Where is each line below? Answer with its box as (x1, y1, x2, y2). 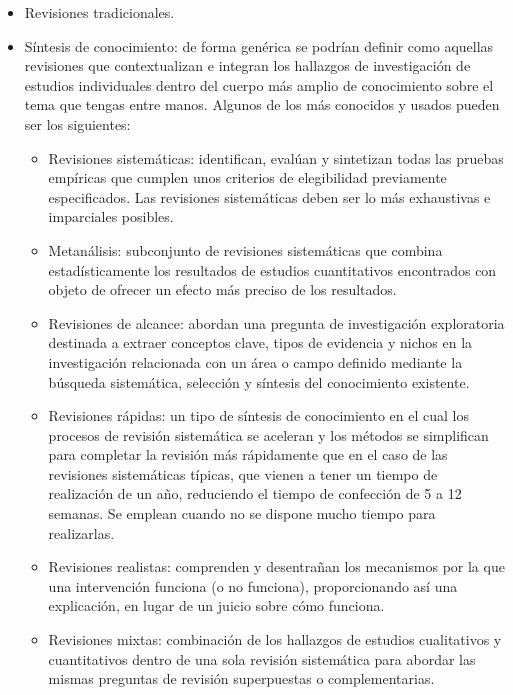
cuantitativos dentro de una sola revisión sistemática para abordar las (48, 648, 476, 669)
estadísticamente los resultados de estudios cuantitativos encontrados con (48, 259, 497, 280)
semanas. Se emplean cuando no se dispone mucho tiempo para (48, 503, 436, 524)
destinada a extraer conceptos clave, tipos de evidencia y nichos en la (48, 332, 473, 353)
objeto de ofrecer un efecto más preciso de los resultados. (48, 279, 397, 300)
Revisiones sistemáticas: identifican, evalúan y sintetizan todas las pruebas (48, 147, 504, 168)
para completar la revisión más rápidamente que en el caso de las (48, 444, 448, 465)
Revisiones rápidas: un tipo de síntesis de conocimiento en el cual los (48, 405, 469, 426)
